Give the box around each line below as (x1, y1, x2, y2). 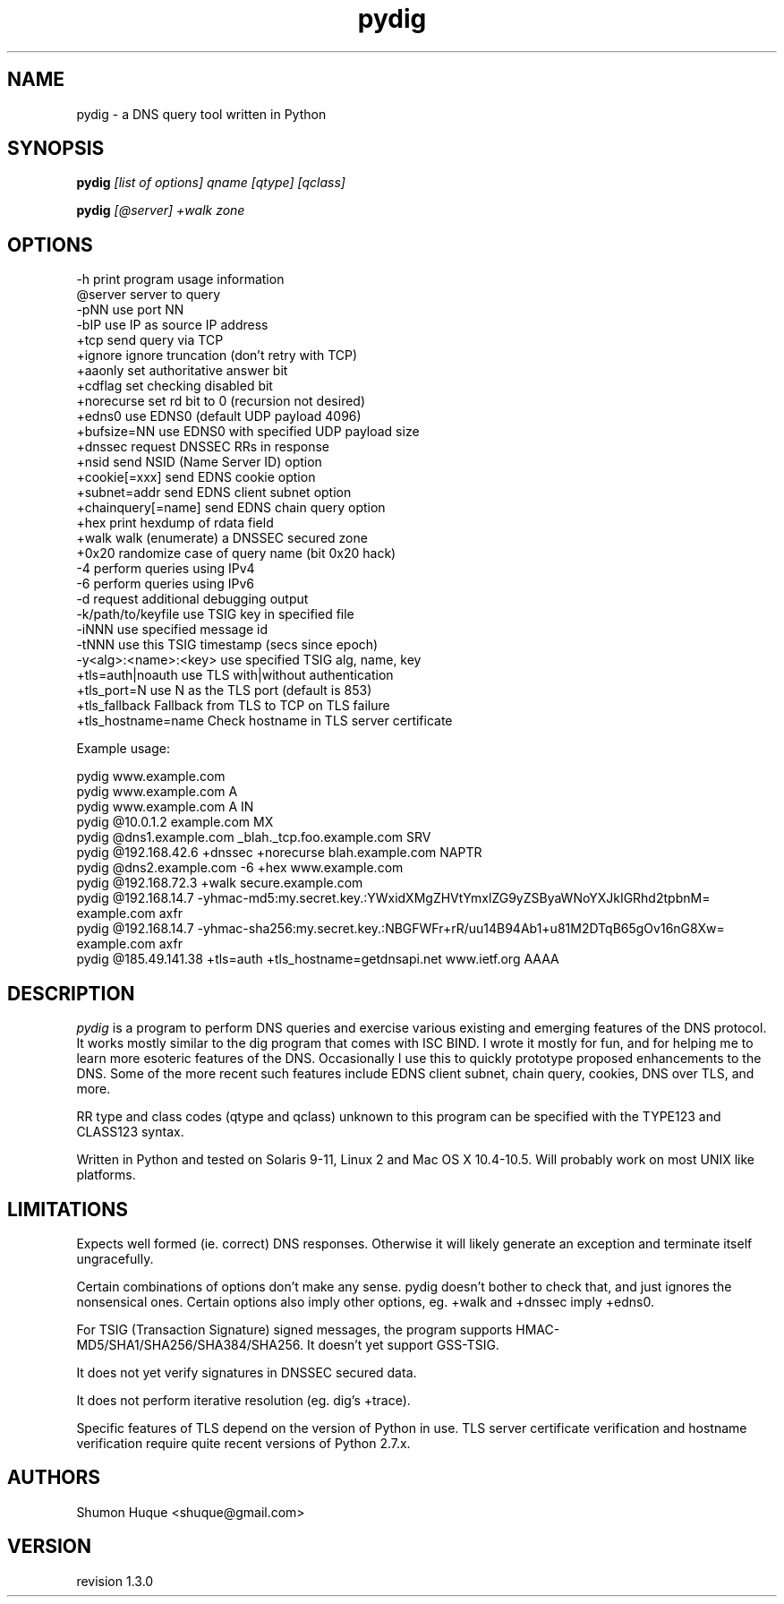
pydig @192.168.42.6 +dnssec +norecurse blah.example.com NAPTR (76, 845, 482, 861)
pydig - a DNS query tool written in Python (76, 106, 327, 122)
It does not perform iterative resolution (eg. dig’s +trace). (76, 1392, 411, 1408)
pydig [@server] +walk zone (76, 202, 245, 219)
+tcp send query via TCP (76, 332, 224, 348)
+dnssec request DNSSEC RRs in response (76, 439, 330, 455)
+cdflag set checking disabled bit (76, 378, 273, 394)
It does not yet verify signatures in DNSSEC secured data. (76, 1364, 417, 1380)
